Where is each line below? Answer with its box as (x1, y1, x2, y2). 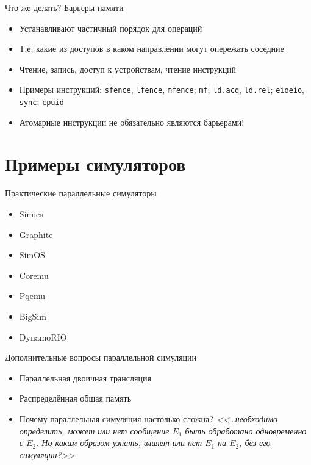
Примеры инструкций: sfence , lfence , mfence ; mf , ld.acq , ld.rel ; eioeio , (19, 83, 305, 96)
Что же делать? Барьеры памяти (5, 1, 124, 13)
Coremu (19, 269, 49, 281)
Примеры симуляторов (5, 151, 186, 176)
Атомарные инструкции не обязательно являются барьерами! (19, 115, 245, 128)
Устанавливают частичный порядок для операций (19, 21, 202, 34)
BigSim (19, 309, 46, 322)
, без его (239, 436, 271, 449)
